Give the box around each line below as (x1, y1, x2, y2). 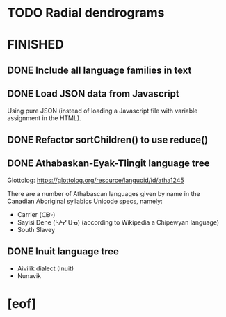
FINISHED (7, 37, 64, 53)
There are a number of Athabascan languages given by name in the (7, 189, 200, 197)
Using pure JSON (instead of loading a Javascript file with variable (7, 106, 198, 115)
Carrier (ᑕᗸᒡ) (17, 210, 56, 218)
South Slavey (17, 225, 56, 234)
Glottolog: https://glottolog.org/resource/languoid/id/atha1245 (7, 176, 184, 184)
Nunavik (17, 271, 42, 279)
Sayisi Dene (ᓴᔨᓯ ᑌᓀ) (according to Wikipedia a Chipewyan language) (17, 218, 220, 227)
